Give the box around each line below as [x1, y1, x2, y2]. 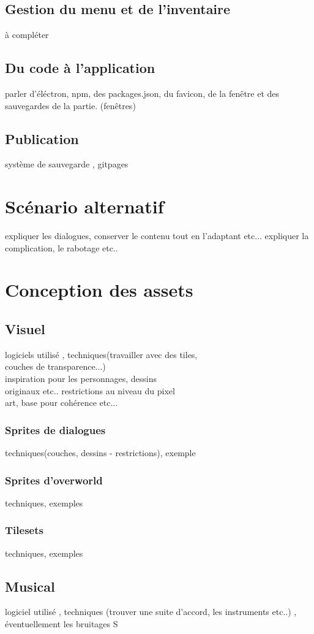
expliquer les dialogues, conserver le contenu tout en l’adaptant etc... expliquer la [5, 229, 309, 242]
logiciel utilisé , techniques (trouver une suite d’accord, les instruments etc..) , [5, 605, 297, 618]
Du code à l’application [5, 58, 155, 77]
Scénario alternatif [5, 194, 164, 219]
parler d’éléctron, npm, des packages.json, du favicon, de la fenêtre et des [5, 87, 280, 99]
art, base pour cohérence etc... [5, 396, 118, 409]
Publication [5, 129, 79, 148]
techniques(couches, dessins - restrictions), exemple [5, 446, 196, 459]
